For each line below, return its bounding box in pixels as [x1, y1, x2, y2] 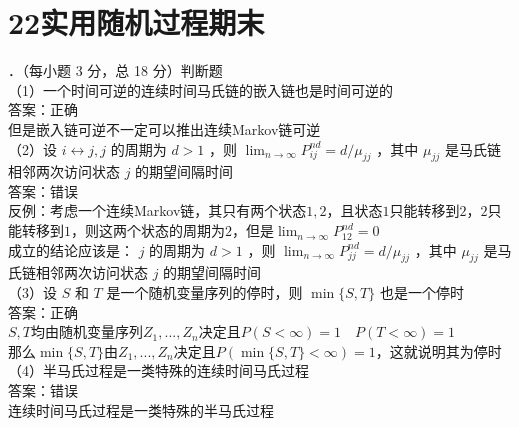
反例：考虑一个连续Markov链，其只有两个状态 [8, 200, 307, 221]
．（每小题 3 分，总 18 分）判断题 [8, 60, 223, 81]
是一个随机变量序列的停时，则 [106, 282, 303, 303]
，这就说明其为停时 [375, 340, 502, 361]
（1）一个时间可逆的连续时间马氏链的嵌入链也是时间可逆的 [8, 79, 393, 100]
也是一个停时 [379, 282, 464, 303]
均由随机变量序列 [31, 321, 144, 342]
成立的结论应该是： [8, 239, 134, 260]
